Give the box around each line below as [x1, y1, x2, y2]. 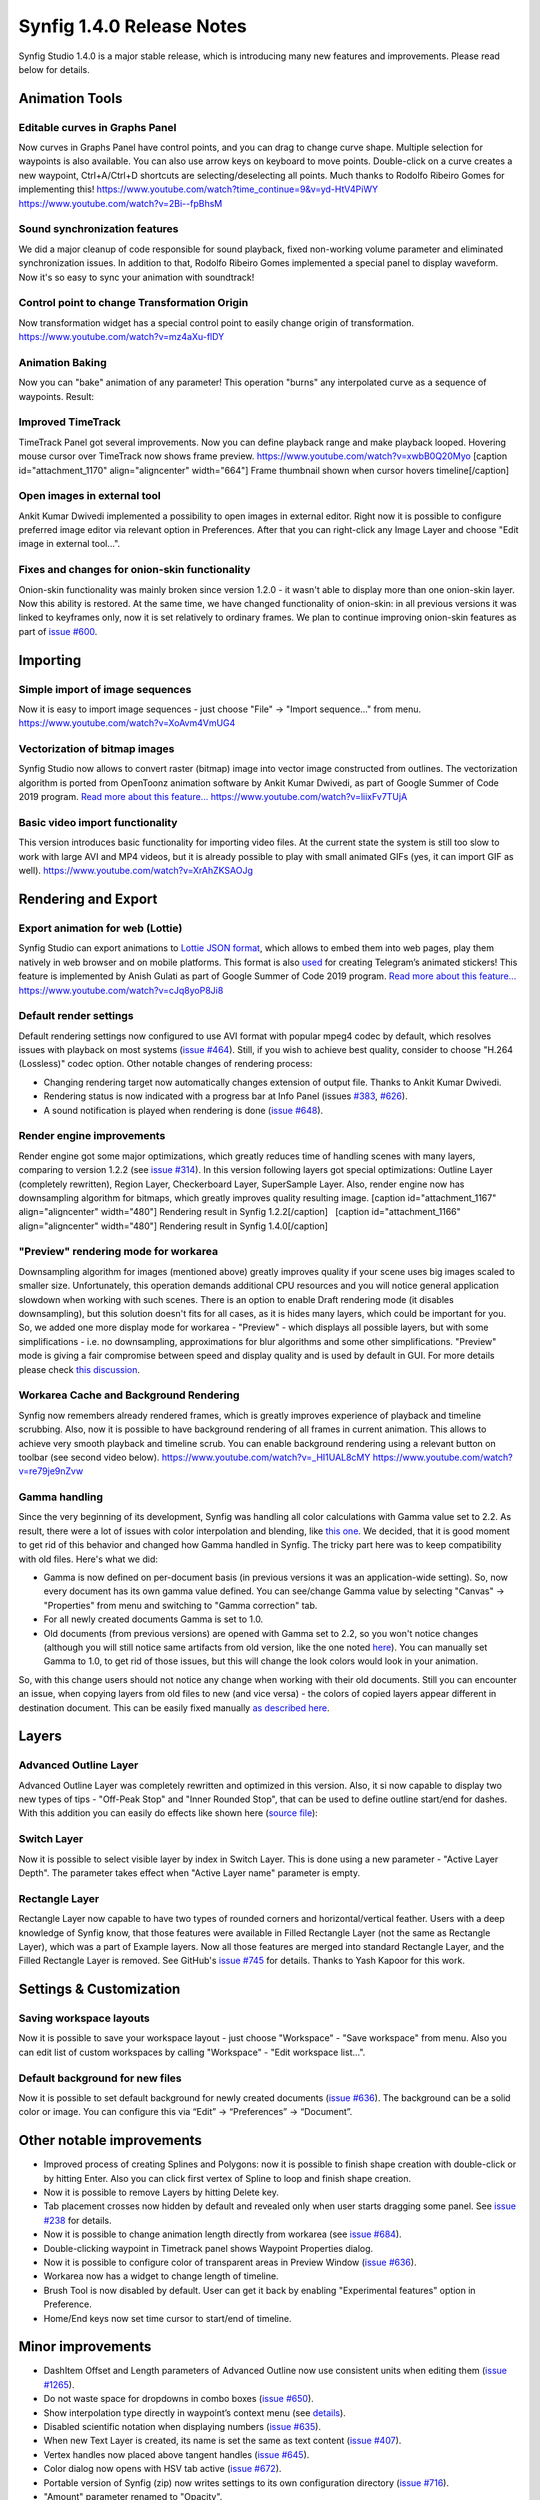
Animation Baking [18, 355, 107, 369]
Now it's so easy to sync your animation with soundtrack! [18, 271, 255, 283]
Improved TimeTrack [18, 415, 122, 429]
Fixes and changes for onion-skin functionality [18, 563, 251, 577]
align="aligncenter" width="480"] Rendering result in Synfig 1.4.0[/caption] [18, 1220, 329, 1232]
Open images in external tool [18, 489, 162, 503]
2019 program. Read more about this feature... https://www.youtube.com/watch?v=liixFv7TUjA [18, 791, 408, 803]
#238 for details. [43, 2214, 112, 2226]
